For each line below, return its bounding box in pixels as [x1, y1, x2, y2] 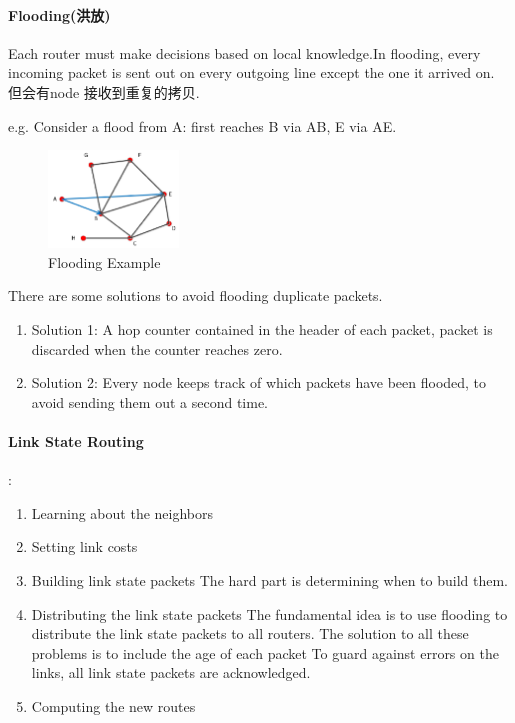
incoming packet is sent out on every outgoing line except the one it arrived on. [8, 62, 495, 83]
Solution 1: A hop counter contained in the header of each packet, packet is [31, 319, 493, 340]
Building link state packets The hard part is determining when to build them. [31, 569, 508, 590]
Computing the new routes [31, 695, 196, 716]
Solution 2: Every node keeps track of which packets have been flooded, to [31, 372, 487, 393]
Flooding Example [48, 251, 161, 272]
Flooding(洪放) [8, 4, 111, 25]
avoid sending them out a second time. [31, 391, 268, 412]
